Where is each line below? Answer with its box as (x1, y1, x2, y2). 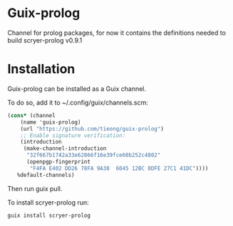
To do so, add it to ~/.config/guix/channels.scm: (7, 98, 148, 107)
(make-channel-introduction (23, 145, 107, 152)
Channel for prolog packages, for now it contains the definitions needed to (7, 28, 227, 37)
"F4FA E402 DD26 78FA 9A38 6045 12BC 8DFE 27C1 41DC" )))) (29, 165, 209, 172)
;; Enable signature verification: (20, 131, 126, 139)
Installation (7, 61, 76, 77)
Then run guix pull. (7, 184, 63, 193)
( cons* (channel (7, 112, 56, 119)
